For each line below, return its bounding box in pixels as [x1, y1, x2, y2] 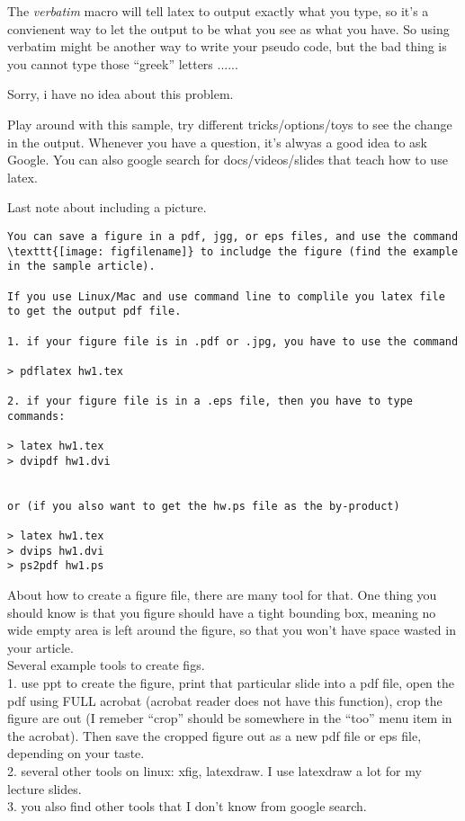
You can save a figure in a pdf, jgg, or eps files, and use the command [7, 229, 459, 243]
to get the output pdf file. [7, 305, 182, 318]
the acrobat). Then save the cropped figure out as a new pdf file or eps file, [7, 726, 422, 745]
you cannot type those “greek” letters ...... [7, 54, 238, 73]
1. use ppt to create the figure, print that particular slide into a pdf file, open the [7, 674, 454, 692]
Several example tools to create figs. [7, 656, 205, 674]
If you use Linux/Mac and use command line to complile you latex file [7, 290, 445, 303]
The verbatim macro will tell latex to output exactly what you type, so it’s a [7, 2, 429, 20]
